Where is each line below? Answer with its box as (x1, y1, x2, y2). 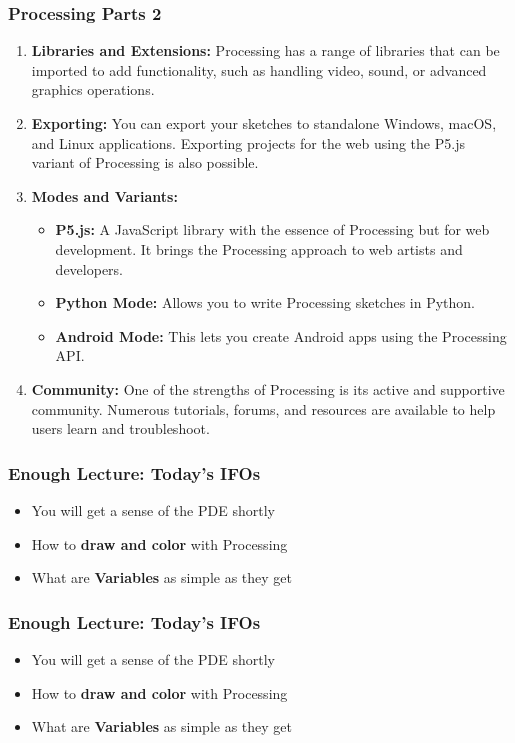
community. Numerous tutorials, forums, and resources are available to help (31, 398, 496, 419)
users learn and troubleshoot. (31, 418, 210, 439)
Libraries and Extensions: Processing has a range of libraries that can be (31, 40, 500, 61)
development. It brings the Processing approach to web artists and (55, 238, 463, 259)
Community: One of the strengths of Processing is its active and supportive (31, 378, 505, 399)
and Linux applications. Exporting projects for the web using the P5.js (31, 132, 465, 153)
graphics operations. (31, 79, 155, 100)
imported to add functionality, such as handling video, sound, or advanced (31, 59, 487, 80)
